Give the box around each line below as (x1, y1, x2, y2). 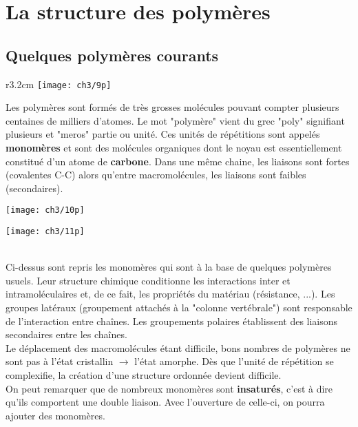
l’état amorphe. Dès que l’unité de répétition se (134, 354, 334, 368)
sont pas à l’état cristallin (6, 354, 114, 368)
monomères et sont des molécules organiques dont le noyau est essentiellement (6, 140, 342, 155)
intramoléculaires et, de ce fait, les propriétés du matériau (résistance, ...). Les (6, 287, 335, 301)
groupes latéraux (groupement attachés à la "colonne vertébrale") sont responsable (6, 300, 352, 315)
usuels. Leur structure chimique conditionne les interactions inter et (6, 273, 291, 287)
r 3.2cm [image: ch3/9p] (6, 76, 112, 91)
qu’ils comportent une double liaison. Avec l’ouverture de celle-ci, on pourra (6, 395, 325, 409)
